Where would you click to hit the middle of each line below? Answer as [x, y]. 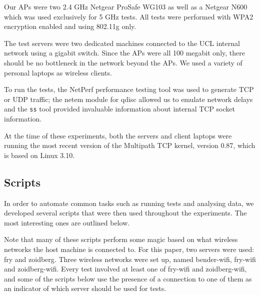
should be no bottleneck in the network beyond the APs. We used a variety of [123, 62]
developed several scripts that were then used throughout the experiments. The [125, 213]
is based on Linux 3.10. [39, 155]
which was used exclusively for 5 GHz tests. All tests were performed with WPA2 [129, 16]
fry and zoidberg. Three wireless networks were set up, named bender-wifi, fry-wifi [130, 259]
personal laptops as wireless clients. [58, 72]
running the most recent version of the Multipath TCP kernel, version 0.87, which [130, 145]
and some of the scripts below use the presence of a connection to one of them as [128, 278]
